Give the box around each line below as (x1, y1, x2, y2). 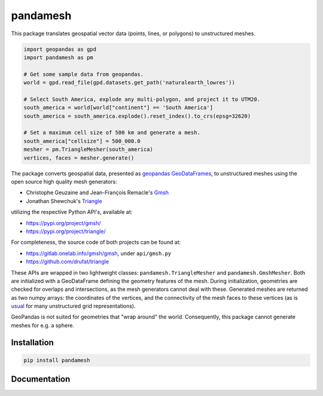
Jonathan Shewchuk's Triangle (26, 197, 102, 204)
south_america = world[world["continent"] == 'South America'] (23, 105, 214, 111)
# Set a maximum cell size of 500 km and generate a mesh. (23, 129, 200, 136)
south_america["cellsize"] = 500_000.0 (23, 137, 141, 145)
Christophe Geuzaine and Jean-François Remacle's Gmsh (26, 189, 169, 197)
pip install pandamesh (23, 357, 90, 364)
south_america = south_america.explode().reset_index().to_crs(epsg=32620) (23, 112, 251, 119)
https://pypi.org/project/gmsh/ (26, 219, 101, 226)
